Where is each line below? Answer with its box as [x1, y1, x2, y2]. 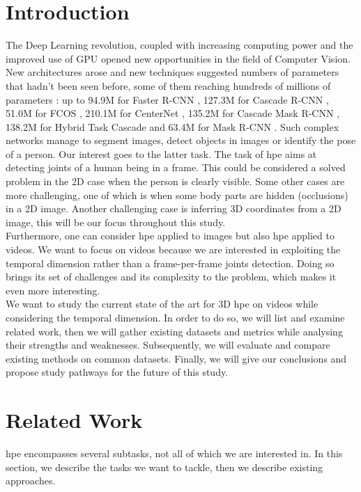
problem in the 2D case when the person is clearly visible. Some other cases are [6, 174, 345, 189]
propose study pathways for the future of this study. [6, 365, 229, 379]
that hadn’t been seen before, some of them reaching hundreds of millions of [6, 78, 331, 93]
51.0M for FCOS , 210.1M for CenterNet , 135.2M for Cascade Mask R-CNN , [6, 106, 340, 120]
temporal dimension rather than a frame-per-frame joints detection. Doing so [6, 255, 335, 270]
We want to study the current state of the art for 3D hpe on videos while [6, 296, 318, 311]
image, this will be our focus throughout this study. [6, 214, 226, 229]
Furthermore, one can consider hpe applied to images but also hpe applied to [6, 228, 335, 243]
